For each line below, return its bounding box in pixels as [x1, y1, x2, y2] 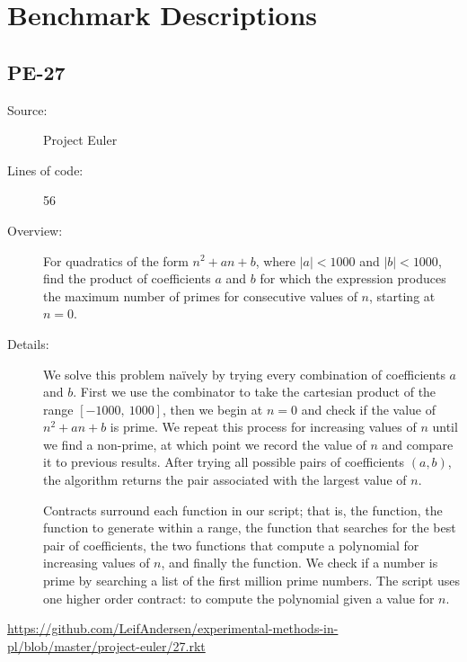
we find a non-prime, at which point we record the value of [43, 434, 366, 453]
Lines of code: [7, 160, 84, 179]
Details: [7, 334, 49, 353]
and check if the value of [301, 399, 436, 418]
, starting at [369, 286, 436, 305]
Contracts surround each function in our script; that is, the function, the [43, 500, 443, 519]
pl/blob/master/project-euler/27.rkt [7, 636, 206, 655]
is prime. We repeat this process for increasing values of [110, 417, 417, 436]
